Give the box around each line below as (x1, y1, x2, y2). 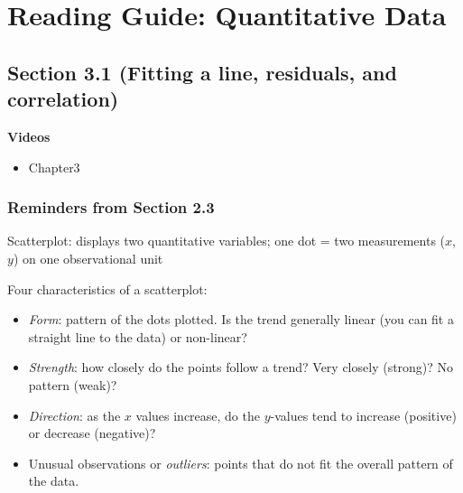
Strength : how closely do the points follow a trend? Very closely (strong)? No (28, 358, 454, 377)
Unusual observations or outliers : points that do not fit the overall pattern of (28, 453, 453, 472)
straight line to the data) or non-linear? (28, 327, 247, 346)
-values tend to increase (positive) (270, 405, 457, 424)
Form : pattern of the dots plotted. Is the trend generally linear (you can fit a (28, 310, 454, 329)
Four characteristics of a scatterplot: (7, 279, 208, 298)
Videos (7, 126, 51, 145)
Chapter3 (28, 157, 80, 176)
